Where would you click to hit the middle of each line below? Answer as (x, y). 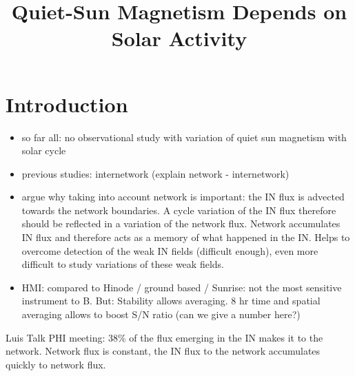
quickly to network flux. (56, 364)
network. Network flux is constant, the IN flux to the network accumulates (163, 351)
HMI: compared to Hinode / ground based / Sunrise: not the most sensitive (182, 287)
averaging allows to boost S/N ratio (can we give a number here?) (161, 314)
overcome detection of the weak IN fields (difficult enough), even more (170, 250)
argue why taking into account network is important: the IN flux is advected (183, 197)
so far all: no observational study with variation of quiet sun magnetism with (184, 137)
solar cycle (44, 150)
